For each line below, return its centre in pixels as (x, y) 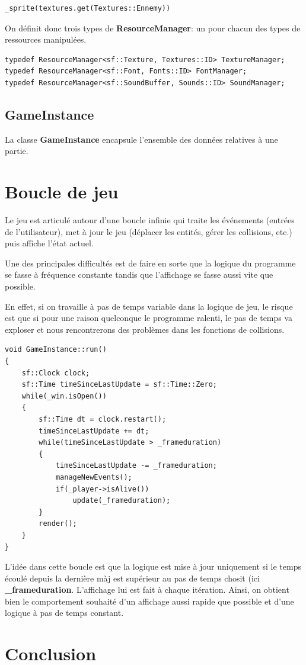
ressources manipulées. (46, 39)
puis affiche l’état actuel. (49, 243)
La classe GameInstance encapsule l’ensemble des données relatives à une (141, 139)
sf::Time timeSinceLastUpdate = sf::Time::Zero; (119, 385)
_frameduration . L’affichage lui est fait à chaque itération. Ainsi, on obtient (147, 589)
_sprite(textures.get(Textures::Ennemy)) (88, 8)
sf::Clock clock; (56, 373)
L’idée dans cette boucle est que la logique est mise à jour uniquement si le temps (153, 566)
